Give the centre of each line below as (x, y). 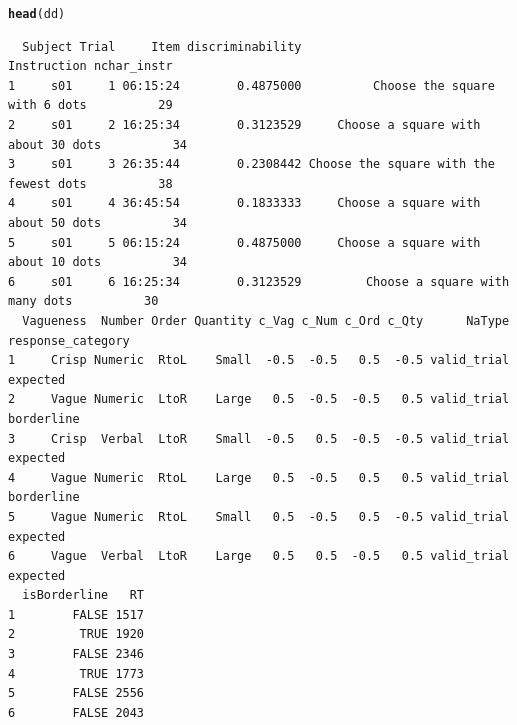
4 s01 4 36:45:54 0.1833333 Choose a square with (244, 203)
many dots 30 (83, 301)
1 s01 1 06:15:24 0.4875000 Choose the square (251, 85)
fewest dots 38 (90, 183)
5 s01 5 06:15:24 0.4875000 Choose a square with (244, 242)
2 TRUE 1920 (76, 634)
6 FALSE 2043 (76, 712)
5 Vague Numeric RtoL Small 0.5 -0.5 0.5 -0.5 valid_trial (259, 516)
